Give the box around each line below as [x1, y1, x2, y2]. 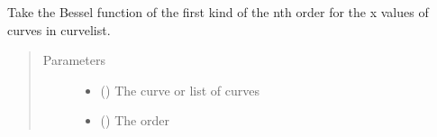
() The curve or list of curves [100, 80, 260, 99]
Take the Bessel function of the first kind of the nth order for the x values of [7, 3, 429, 21]
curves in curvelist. [7, 20, 111, 39]
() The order [100, 111, 169, 130]
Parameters [42, 50, 105, 69]
